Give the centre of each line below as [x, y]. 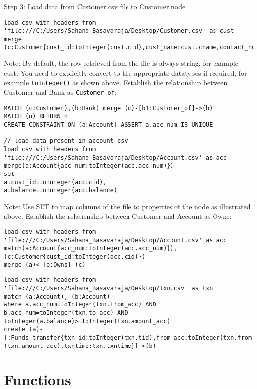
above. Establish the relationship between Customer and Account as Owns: [118, 216]
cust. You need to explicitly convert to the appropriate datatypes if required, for [126, 72]
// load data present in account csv [66, 141]
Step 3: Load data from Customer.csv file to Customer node [95, 6]
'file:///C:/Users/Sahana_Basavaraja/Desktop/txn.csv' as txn [108, 288]
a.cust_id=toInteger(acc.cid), [55, 182]
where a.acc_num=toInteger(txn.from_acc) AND [80, 305]
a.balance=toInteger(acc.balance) [61, 191]
